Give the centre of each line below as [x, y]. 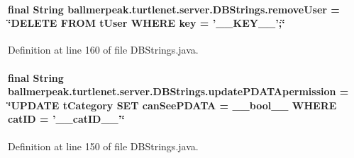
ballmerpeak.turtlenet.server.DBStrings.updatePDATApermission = [178, 91]
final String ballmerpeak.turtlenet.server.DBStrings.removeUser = [174, 9]
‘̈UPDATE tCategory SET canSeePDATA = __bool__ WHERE [172, 105]
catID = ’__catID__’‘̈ [66, 119]
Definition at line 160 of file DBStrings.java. [103, 50]
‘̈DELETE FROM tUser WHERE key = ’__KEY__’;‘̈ [146, 23]
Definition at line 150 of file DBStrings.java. [103, 146]
